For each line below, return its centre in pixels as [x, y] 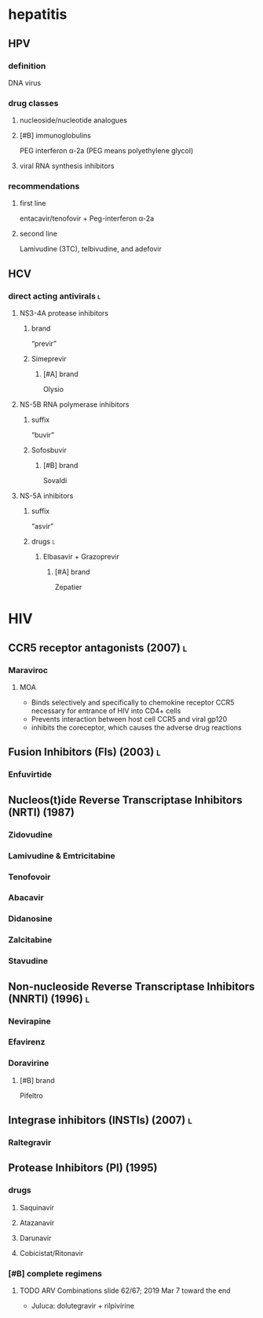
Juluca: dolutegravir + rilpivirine [83, 1306]
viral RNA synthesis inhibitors [67, 166]
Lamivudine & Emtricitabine [62, 855]
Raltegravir [30, 1143]
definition [27, 66]
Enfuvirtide [30, 774]
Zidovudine [31, 834]
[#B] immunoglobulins [55, 136]
